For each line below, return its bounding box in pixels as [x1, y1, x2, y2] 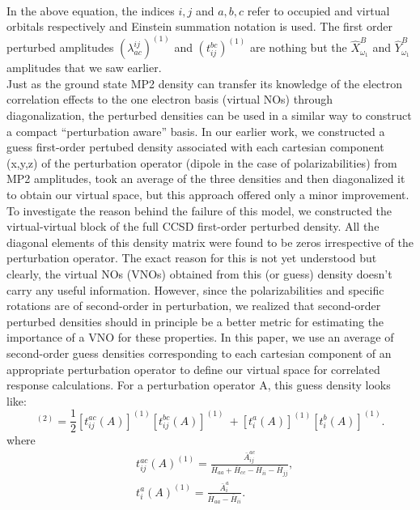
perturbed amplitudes [6, 39, 114, 56]
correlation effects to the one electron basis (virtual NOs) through [6, 91, 333, 108]
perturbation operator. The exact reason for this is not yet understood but [6, 249, 377, 266]
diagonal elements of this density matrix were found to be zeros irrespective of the [6, 233, 414, 250]
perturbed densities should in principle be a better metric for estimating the [6, 312, 384, 329]
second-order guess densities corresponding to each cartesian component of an [6, 344, 392, 361]
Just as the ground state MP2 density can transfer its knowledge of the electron [6, 74, 403, 91]
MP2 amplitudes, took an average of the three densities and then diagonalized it [6, 170, 405, 187]
